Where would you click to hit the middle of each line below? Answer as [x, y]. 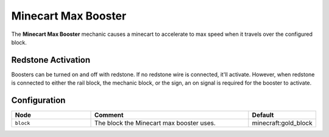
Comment [109, 115]
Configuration [38, 100]
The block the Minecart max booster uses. [155, 123]
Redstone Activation [51, 60]
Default [263, 115]
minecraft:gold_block [282, 123]
